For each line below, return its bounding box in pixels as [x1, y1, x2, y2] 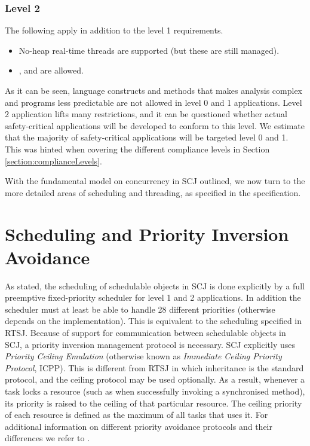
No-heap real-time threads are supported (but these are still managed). [19, 44, 280, 56]
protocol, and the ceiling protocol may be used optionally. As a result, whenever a [5, 373, 305, 386]
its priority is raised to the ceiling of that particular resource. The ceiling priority [5, 396, 302, 409]
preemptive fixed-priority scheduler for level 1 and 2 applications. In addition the [5, 291, 301, 304]
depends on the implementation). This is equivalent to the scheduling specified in [5, 314, 302, 327]
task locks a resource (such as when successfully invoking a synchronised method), [5, 385, 305, 397]
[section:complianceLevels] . [5, 154, 102, 167]
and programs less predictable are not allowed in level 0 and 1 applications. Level [5, 96, 302, 108]
